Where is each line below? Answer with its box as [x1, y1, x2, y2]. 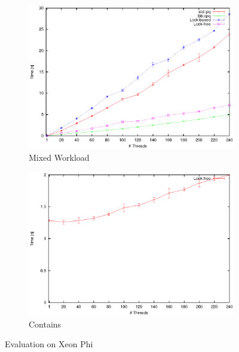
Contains [29, 317, 62, 330]
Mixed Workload [29, 151, 90, 163]
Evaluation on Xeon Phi [5, 338, 93, 350]
